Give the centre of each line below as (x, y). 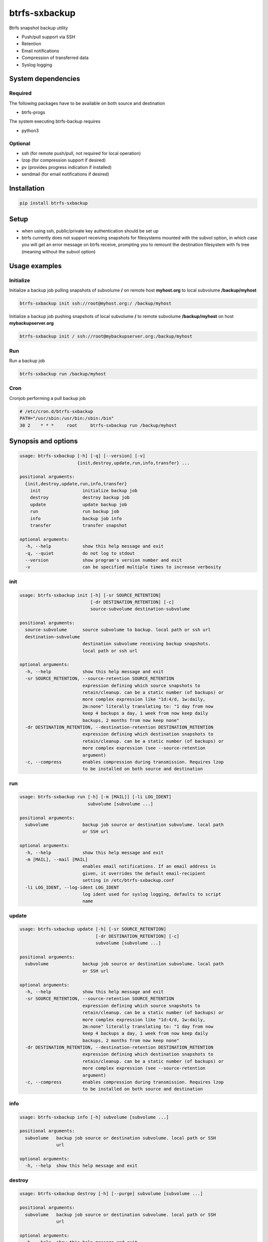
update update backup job (79, 505)
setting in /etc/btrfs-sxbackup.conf (128, 880)
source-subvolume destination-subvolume (140, 609)
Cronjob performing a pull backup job (48, 398)
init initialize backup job (84, 491)
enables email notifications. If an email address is (149, 866)
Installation (27, 188)
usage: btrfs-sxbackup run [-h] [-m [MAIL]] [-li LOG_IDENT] (96, 797)
